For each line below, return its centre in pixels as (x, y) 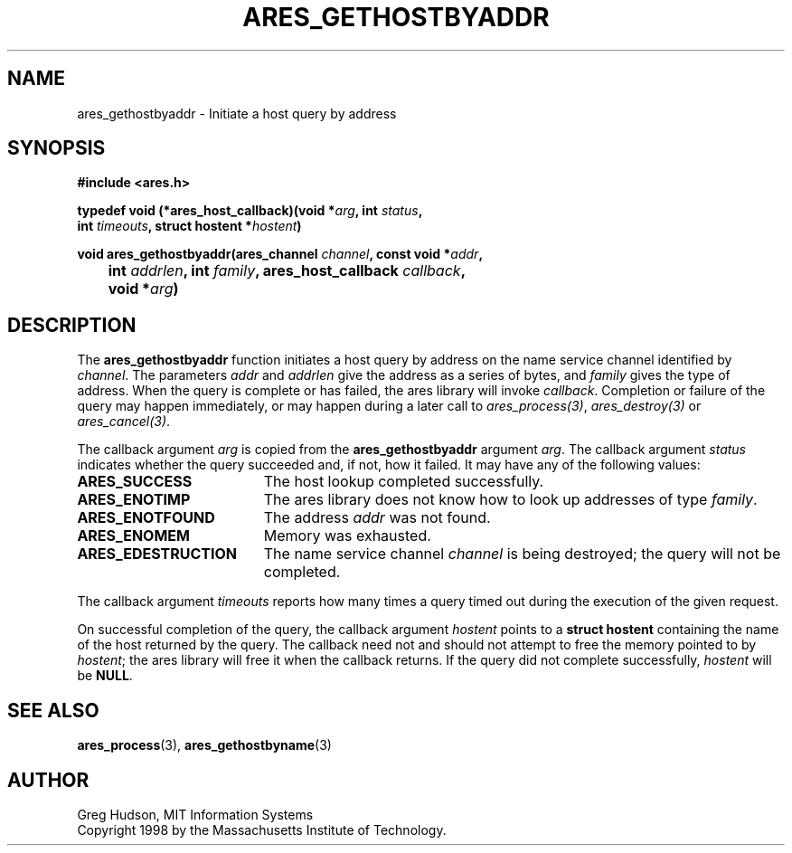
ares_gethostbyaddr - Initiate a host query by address (237, 113)
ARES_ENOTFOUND (146, 518)
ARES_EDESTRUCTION (157, 554)
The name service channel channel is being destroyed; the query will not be (522, 554)
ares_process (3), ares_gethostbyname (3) (204, 745)
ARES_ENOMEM (133, 536)
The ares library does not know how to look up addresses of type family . (510, 500)
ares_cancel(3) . (124, 422)
